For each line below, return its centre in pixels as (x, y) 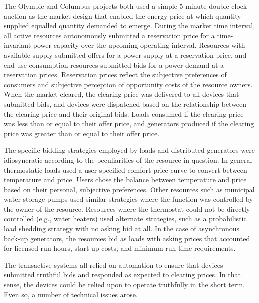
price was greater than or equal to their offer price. (82, 133)
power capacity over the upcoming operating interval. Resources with (139, 45)
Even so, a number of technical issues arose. (71, 294)
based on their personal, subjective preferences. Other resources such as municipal (129, 189)
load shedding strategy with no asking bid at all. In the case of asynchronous (122, 229)
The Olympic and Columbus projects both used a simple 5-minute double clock (126, 6)
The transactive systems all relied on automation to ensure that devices (114, 265)
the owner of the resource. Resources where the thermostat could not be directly (127, 209)
